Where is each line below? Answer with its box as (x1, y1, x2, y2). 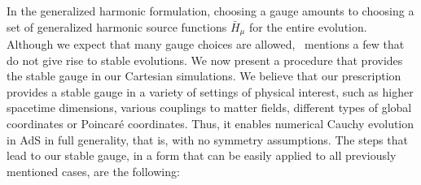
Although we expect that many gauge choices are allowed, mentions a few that (7, 36, 405, 53)
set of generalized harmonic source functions (7, 18, 227, 35)
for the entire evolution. (248, 18, 367, 35)
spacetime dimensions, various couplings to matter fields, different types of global (7, 99, 412, 116)
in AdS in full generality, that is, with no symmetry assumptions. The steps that (7, 131, 408, 148)
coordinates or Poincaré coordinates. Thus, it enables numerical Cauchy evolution (7, 115, 414, 132)
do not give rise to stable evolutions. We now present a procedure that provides (7, 51, 403, 68)
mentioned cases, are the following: (7, 162, 180, 179)
